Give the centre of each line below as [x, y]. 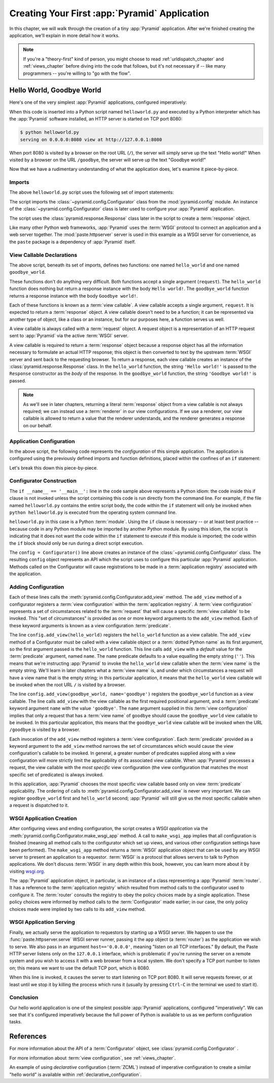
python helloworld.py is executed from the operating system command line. [93, 512]
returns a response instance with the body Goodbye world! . [74, 296]
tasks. [16, 1022]
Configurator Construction [43, 481]
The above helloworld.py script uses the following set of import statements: [92, 192]
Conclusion [24, 998]
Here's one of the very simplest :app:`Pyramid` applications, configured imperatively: [98, 102]
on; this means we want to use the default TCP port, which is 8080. [80, 968]
